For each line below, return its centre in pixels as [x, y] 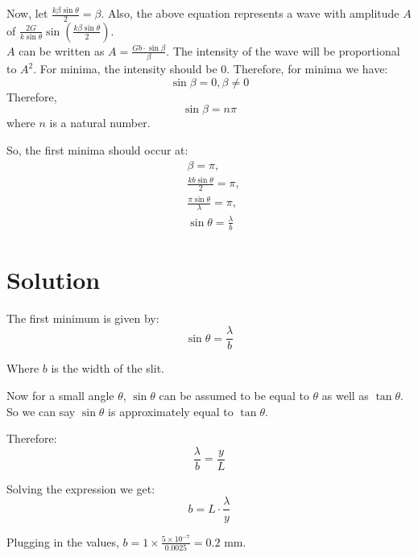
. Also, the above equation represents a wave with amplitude [250, 13]
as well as [345, 396]
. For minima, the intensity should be [125, 69]
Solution [54, 279]
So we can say [41, 411]
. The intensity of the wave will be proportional [283, 50]
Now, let [27, 13]
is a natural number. [100, 123]
